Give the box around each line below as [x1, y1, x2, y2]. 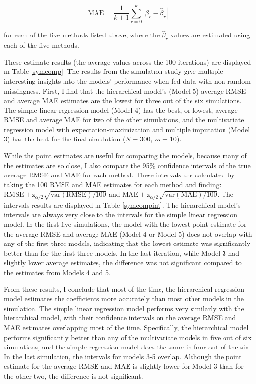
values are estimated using [170, 30, 250, 40]
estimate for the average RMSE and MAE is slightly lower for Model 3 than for [4, 361, 244, 371]
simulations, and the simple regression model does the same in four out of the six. [4, 342, 251, 352]
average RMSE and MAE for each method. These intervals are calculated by [4, 170, 235, 180]
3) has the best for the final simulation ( [4, 134, 126, 144]
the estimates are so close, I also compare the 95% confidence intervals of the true [4, 160, 251, 170]
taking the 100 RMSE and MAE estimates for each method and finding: [4, 179, 222, 189]
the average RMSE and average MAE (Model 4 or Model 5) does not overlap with [4, 228, 252, 239]
